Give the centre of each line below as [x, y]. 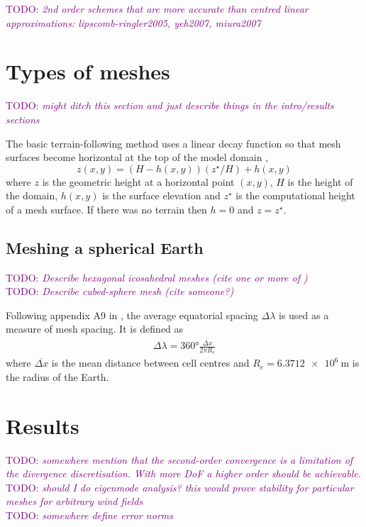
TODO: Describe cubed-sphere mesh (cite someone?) [120, 291]
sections [23, 119]
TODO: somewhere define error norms [89, 515]
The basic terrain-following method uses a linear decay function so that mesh [173, 143]
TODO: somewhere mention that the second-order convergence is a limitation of [179, 459]
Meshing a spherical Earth [105, 247]
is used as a [304, 315]
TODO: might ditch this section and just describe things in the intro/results [170, 105]
